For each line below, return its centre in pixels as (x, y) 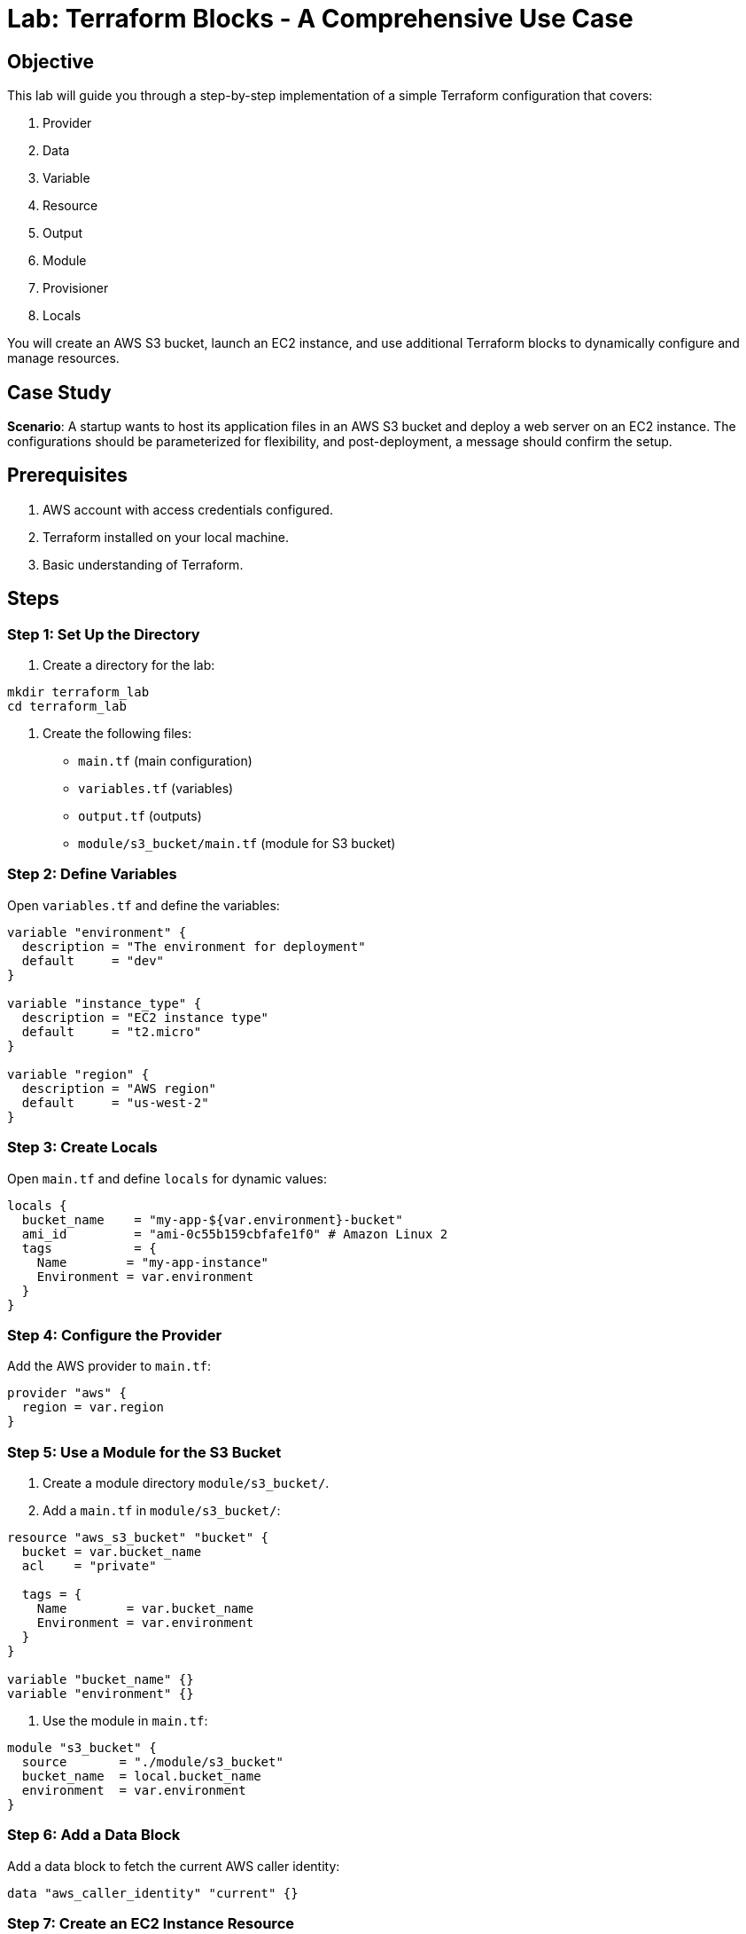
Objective (51, 61)
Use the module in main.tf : (125, 1721)
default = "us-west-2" (115, 1102)
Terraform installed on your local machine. (166, 537)
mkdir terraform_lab (78, 692)
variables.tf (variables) (156, 789)
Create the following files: (117, 734)
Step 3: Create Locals (82, 1148)
